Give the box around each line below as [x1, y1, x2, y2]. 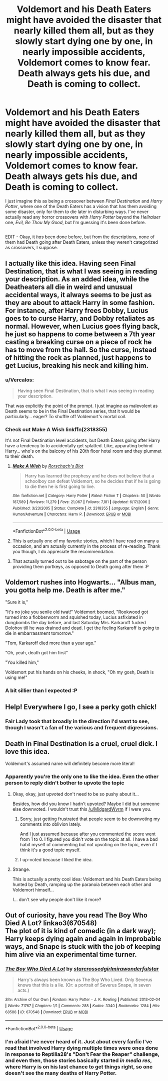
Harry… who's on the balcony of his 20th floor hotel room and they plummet [5, 448, 162, 454]
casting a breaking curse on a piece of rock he [5, 338, 152, 346]
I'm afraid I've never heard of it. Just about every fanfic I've [5, 1038, 152, 1045]
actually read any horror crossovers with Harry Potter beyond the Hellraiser [5, 214, 161, 220]
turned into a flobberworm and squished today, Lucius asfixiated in [5, 614, 143, 620]
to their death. [5, 453, 34, 459]
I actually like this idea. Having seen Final [5, 259, 136, 267]
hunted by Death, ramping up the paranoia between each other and [12, 881, 151, 888]
